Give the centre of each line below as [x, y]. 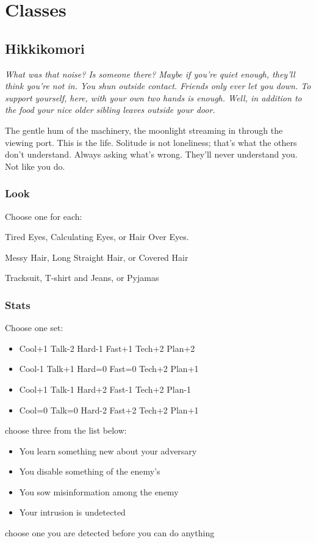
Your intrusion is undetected [72, 512]
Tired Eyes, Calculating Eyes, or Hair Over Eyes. [97, 237]
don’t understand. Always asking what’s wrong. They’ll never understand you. [151, 154]
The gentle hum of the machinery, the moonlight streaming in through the [144, 130]
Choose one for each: [44, 216]
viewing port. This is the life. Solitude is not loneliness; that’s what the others [151, 142]
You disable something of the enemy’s [90, 471]
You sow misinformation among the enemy [99, 491]
